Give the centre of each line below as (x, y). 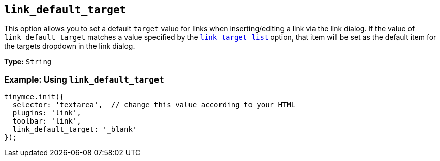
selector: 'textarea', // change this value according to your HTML (154, 105)
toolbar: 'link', (47, 121)
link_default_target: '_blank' (75, 129)
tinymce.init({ (34, 97)
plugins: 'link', (47, 113)
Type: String (28, 62)
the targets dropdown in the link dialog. (70, 46)
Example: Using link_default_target (84, 79)
